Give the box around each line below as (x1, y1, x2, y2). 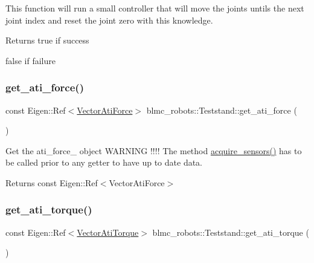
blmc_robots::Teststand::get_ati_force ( (146, 103, 297, 116)
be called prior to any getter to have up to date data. (5, 156, 203, 169)
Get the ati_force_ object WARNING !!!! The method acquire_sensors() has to (5, 144, 302, 157)
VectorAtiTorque (77, 226, 139, 238)
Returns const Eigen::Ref (5, 176, 98, 189)
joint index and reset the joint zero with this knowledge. (5, 13, 213, 26)
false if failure (5, 54, 56, 67)
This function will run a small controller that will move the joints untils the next (5, 2, 304, 14)
